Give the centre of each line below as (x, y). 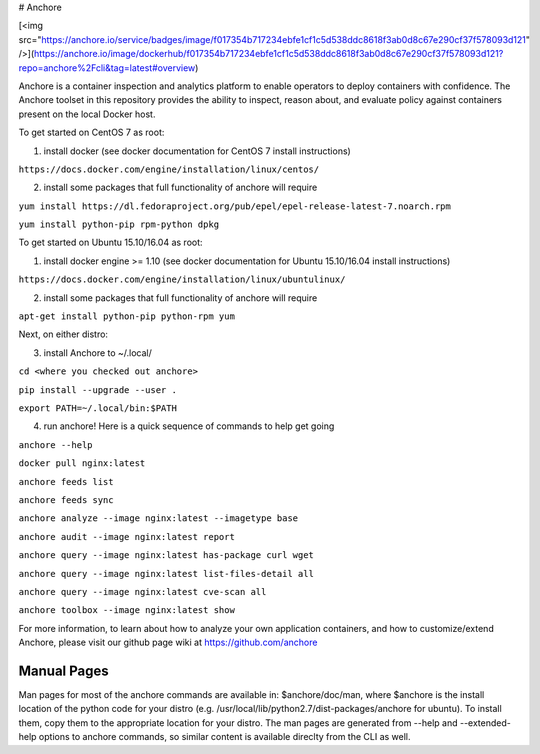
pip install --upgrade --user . (97, 389)
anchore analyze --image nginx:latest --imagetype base (158, 518)
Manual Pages (63, 670)
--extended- (485, 722)
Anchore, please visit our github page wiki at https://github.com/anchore (168, 642)
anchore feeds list (66, 481)
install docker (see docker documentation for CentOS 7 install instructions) (197, 151)
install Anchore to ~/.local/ (97, 352)
